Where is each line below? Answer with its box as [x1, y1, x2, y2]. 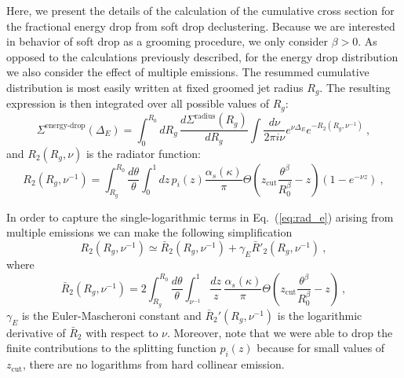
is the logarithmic [277, 306, 362, 323]
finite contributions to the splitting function [6, 339, 217, 356]
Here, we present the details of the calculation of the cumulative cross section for [6, 2, 395, 18]
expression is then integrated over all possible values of [6, 95, 270, 112]
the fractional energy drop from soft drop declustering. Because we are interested [6, 17, 395, 34]
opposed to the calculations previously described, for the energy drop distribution [6, 48, 399, 64]
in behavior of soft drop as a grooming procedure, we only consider [6, 33, 328, 50]
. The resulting [319, 79, 391, 95]
